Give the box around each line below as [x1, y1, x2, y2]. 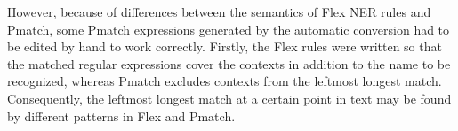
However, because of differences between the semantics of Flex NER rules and [7, 3, 431, 20]
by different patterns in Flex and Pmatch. [7, 106, 236, 125]
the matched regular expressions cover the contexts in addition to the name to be [7, 54, 451, 73]
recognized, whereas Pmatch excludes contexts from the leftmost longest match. [7, 72, 442, 90]
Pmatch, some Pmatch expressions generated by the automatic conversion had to [7, 19, 450, 38]
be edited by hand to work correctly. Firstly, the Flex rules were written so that [7, 37, 442, 56]
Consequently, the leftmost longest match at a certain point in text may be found [7, 89, 452, 107]
